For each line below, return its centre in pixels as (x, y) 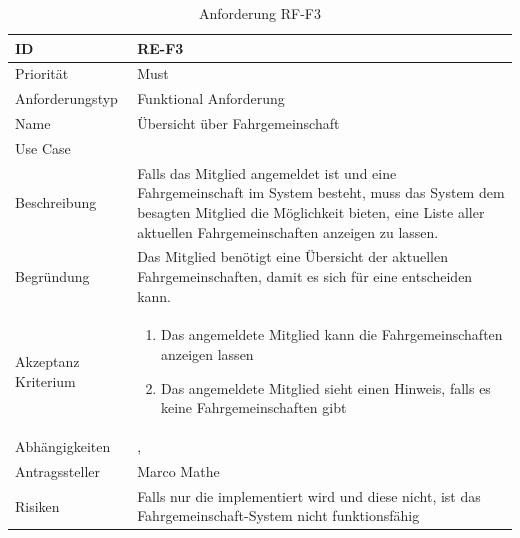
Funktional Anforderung (211, 98)
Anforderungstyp (66, 98)
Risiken (37, 505)
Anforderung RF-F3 (260, 13)
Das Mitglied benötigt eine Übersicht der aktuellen (292, 256)
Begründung (52, 276)
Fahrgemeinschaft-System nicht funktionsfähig (278, 515)
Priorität (42, 73)
